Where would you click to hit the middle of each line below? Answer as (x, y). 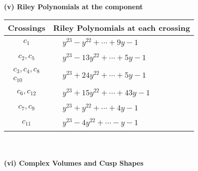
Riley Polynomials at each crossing (122, 27)
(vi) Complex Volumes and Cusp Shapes (74, 162)
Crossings (27, 27)
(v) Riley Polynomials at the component (74, 6)
